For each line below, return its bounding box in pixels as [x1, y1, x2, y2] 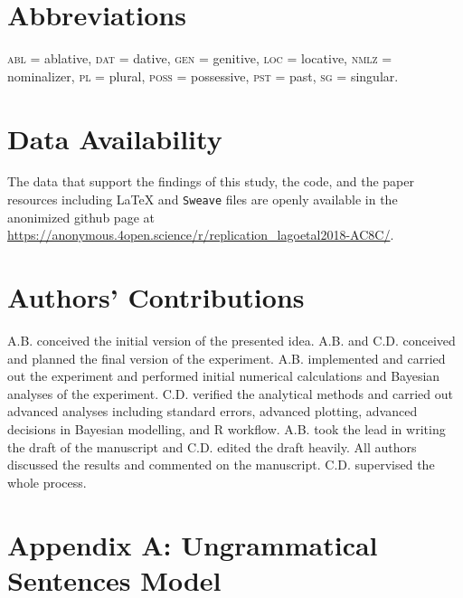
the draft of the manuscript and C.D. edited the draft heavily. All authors [7, 437, 417, 456]
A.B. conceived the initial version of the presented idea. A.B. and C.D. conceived [7, 331, 456, 349]
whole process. [7, 472, 87, 491]
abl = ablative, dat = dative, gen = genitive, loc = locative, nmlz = [7, 49, 392, 68]
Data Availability [7, 119, 222, 157]
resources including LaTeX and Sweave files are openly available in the [7, 190, 398, 209]
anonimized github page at [7, 207, 155, 226]
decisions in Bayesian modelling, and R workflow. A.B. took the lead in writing [7, 419, 446, 438]
